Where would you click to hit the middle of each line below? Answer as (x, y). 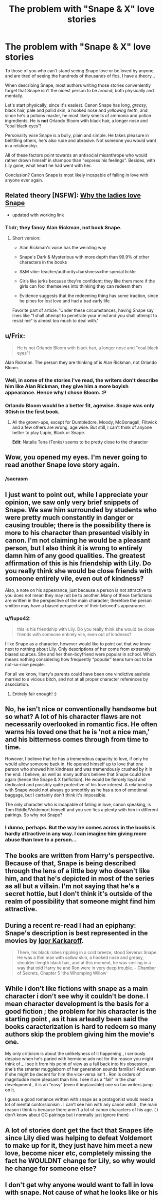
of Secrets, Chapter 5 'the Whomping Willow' (62, 973)
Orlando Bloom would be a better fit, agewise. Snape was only (80, 405)
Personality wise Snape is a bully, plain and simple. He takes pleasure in (77, 135)
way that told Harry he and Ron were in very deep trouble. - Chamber (87, 968)
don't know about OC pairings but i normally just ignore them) (67, 1115)
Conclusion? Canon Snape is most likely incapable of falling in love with (77, 175)
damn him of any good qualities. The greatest (75, 555)
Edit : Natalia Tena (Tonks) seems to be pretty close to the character (80, 442)
